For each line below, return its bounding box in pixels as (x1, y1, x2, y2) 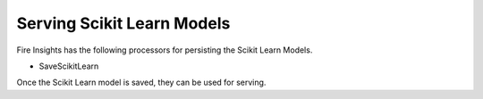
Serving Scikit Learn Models (16, 13, 231, 33)
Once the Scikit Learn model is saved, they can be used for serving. (16, 77, 267, 88)
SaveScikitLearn (38, 61, 99, 71)
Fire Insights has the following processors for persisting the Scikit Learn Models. (16, 45, 313, 55)
